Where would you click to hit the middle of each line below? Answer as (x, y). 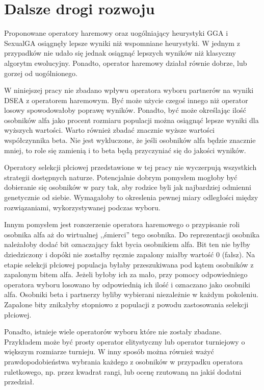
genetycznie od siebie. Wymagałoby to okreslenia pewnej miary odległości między (131, 197)
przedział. (19, 382)
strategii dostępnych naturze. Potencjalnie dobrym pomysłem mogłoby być (121, 177)
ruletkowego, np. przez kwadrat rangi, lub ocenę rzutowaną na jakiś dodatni (123, 371)
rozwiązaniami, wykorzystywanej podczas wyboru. (82, 207)
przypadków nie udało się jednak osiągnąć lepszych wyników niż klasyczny (120, 53)
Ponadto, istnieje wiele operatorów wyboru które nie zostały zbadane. (113, 332)
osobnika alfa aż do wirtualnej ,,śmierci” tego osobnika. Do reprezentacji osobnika (132, 234)
